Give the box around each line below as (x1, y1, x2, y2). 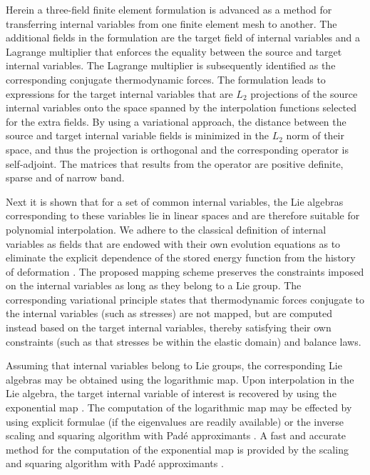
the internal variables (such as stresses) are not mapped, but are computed (6, 306, 333, 321)
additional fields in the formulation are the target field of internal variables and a (6, 30, 361, 45)
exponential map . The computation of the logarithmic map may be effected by (6, 400, 352, 415)
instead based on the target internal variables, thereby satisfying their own (6, 320, 332, 335)
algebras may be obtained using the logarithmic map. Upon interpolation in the (6, 371, 354, 386)
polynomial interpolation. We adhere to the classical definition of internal (6, 221, 327, 236)
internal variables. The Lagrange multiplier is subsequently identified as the (6, 58, 336, 73)
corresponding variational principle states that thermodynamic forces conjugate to (6, 291, 365, 306)
